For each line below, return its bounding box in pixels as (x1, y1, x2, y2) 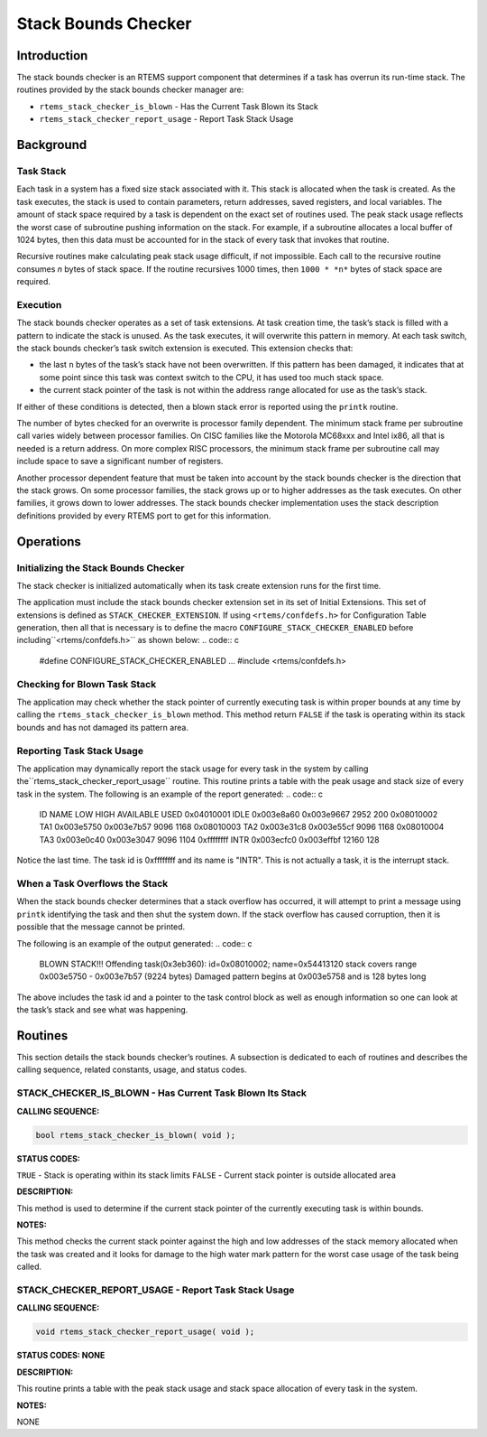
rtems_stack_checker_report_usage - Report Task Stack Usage (39, 114, 294, 125)
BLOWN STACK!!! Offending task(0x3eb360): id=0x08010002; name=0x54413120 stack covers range (39, 958, 418, 969)
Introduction (16, 48, 88, 63)
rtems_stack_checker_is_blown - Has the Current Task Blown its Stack (39, 100, 319, 112)
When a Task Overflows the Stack (16, 877, 169, 890)
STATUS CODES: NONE (16, 1350, 106, 1361)
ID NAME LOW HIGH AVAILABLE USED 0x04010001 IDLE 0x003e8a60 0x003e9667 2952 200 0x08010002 (39, 809, 438, 820)
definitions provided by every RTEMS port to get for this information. (16, 510, 271, 521)
